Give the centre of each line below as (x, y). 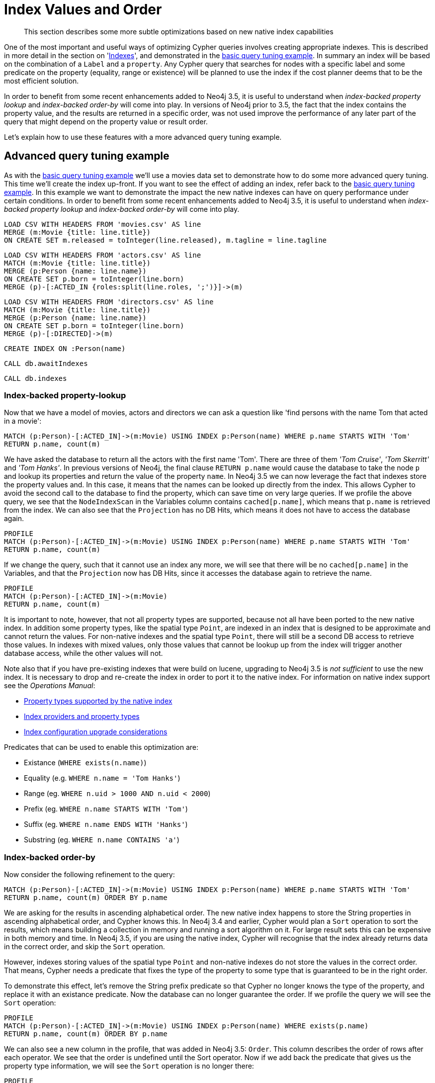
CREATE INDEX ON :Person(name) (65, 348)
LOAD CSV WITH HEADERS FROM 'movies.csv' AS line (103, 224)
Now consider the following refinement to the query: (89, 875)
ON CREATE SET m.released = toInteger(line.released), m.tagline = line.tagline (166, 240)
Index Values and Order (83, 9)
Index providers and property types (82, 717)
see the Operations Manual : (50, 686)
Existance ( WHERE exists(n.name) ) (85, 763)
